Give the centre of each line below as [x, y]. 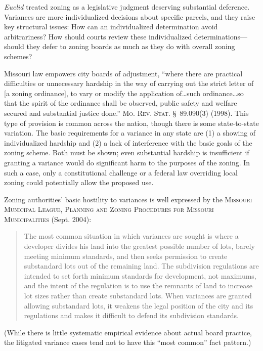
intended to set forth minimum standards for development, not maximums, [140, 275]
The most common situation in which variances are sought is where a [131, 236]
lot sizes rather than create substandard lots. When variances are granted [138, 296]
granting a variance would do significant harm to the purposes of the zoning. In [127, 162]
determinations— [221, 36]
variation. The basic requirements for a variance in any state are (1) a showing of [130, 133]
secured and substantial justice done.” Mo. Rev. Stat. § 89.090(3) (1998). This [126, 113]
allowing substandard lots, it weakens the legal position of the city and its [139, 305]
